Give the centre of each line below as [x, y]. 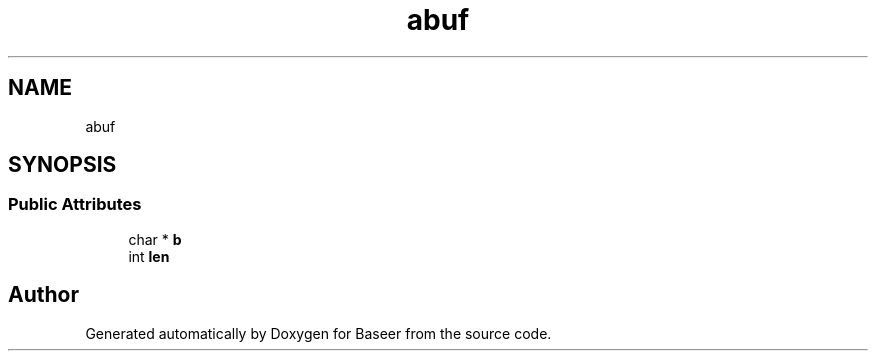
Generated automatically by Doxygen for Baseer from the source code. [318, 333]
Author [43, 295]
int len [149, 256]
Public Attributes [75, 204]
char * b [155, 239]
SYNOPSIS [62, 165]
